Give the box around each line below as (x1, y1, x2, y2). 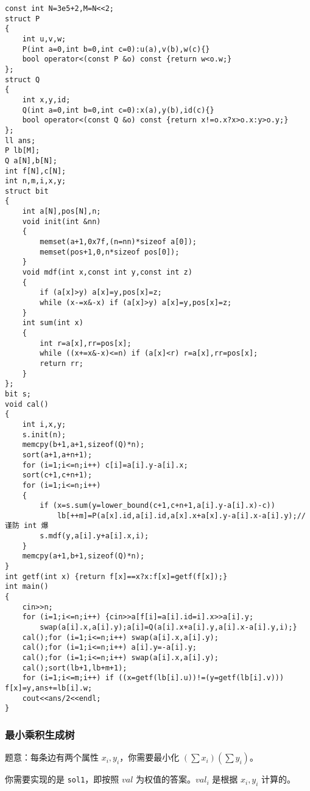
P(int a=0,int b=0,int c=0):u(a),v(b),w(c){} (22, 44, 210, 54)
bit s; (5, 389, 31, 398)
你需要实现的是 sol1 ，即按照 (5, 773, 119, 786)
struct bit (5, 186, 49, 195)
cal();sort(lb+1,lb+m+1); (22, 663, 127, 672)
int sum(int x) (22, 318, 83, 328)
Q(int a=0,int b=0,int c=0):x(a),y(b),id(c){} (22, 105, 214, 114)
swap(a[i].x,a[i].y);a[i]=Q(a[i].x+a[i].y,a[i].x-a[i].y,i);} (40, 623, 297, 632)
